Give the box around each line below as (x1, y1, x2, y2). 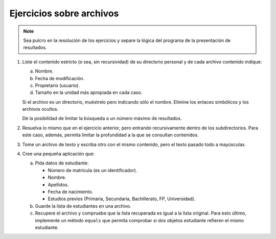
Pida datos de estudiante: (35, 160, 89, 166)
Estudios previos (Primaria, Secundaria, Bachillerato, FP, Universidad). (48, 196, 196, 202)
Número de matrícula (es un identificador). (48, 167, 137, 173)
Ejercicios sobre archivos (9, 8, 119, 19)
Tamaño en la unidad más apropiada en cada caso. (35, 89, 143, 95)
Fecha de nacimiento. (48, 188, 94, 195)
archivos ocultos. (22, 106, 59, 112)
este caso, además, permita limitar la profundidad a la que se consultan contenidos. (22, 132, 199, 138)
